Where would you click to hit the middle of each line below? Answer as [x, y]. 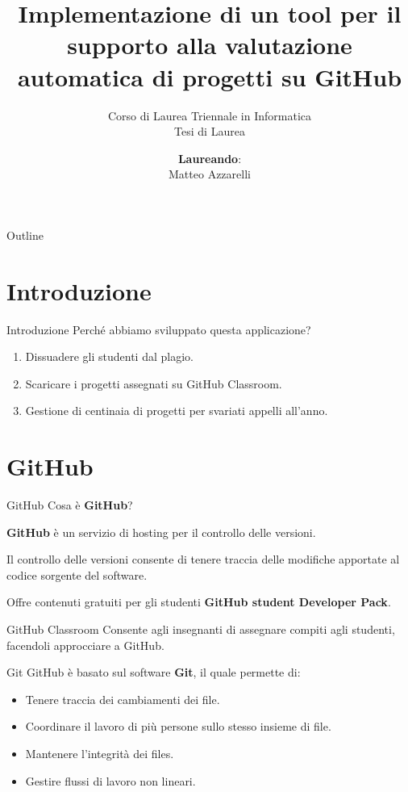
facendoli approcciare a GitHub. [85, 645]
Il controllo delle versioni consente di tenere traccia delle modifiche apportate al [203, 559]
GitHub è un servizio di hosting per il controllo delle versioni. [161, 532]
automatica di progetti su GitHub [210, 76]
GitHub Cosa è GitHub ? [70, 505]
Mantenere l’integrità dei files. [100, 754]
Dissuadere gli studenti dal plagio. [109, 356]
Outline [25, 235]
